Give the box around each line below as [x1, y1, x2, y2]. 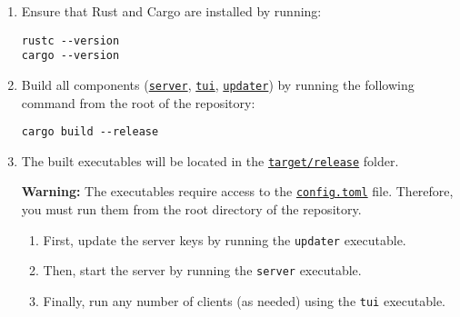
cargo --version [21, 49, 120, 63]
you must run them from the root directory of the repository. [21, 200, 362, 219]
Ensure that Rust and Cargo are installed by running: [21, 2, 322, 20]
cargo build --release [21, 125, 159, 139]
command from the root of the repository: [21, 93, 255, 112]
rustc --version [21, 34, 120, 47]
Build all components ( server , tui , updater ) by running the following [21, 74, 415, 94]
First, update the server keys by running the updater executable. [43, 230, 406, 249]
